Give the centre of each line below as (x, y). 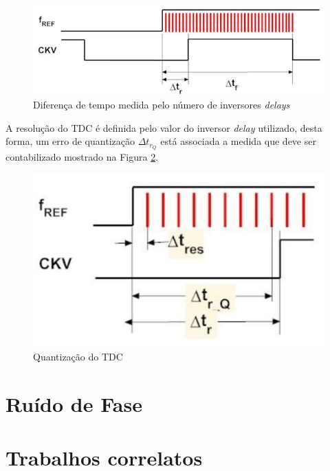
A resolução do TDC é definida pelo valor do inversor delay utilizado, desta (164, 127)
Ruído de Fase (74, 403)
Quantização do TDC (78, 357)
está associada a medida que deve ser (238, 141)
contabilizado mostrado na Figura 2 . (82, 157)
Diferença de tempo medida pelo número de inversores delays (162, 105)
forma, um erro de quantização (70, 141)
